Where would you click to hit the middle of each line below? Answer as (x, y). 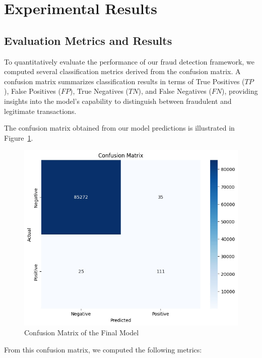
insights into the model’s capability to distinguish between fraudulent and (118, 101)
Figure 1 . (19, 137)
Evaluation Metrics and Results (88, 40)
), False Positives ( (32, 91)
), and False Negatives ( (175, 91)
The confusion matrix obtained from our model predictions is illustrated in (119, 128)
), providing (240, 91)
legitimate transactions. (40, 111)
